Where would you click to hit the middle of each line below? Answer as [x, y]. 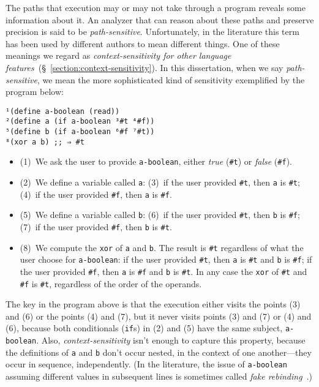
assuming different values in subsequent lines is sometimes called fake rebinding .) [159, 376]
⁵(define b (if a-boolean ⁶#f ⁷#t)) [80, 132]
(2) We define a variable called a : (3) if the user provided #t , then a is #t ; [160, 182]
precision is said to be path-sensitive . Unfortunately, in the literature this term [152, 32]
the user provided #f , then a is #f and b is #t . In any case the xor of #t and [163, 271]
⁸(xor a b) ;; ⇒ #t [45, 142]
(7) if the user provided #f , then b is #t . [96, 227]
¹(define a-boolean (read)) [63, 111]
